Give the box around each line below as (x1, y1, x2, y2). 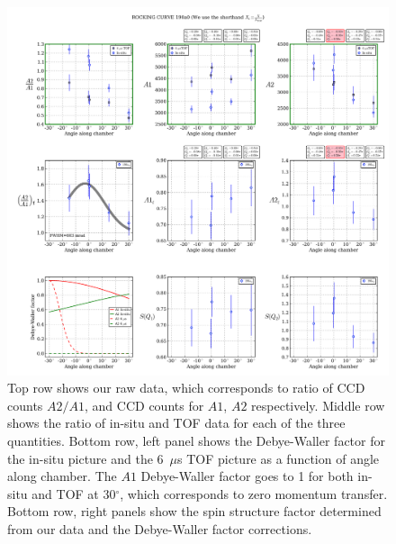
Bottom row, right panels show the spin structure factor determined (7, 502, 382, 521)
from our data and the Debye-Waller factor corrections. (7, 520, 312, 539)
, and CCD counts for (85, 395, 204, 414)
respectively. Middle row (251, 395, 385, 414)
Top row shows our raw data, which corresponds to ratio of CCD (7, 378, 365, 397)
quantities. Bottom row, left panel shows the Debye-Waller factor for (7, 431, 385, 450)
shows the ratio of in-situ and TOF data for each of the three (7, 413, 346, 432)
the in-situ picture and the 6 (7, 449, 164, 467)
